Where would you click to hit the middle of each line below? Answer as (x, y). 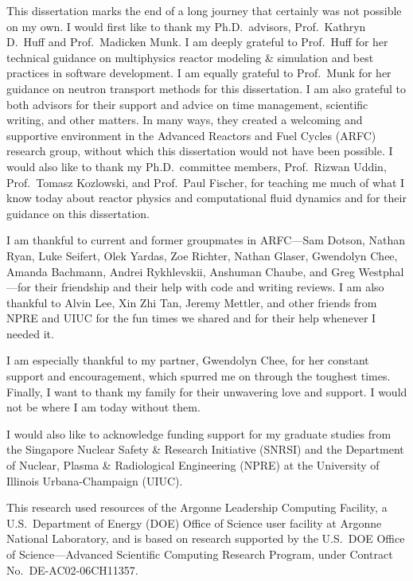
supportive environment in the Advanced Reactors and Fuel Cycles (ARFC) (191, 135)
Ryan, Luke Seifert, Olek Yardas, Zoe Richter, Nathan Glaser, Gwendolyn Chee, (202, 255)
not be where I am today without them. (103, 407)
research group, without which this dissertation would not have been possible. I (200, 151)
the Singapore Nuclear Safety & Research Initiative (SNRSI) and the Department (205, 449)
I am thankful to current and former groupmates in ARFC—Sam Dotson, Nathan (206, 240)
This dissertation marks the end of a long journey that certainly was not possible (204, 10)
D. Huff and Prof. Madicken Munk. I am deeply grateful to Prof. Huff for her (197, 42)
